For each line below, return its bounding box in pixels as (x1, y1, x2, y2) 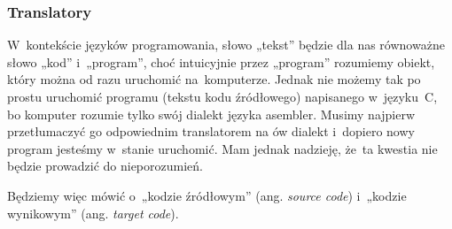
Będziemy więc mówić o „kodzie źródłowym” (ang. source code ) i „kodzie (7, 186, 407, 204)
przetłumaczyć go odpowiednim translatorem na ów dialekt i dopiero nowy (7, 122, 415, 141)
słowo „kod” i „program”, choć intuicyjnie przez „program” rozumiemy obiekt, (7, 52, 435, 71)
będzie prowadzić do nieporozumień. (7, 156, 203, 175)
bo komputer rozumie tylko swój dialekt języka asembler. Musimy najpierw (7, 104, 416, 123)
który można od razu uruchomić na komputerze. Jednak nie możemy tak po (7, 70, 421, 88)
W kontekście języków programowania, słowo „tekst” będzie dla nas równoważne (7, 35, 445, 54)
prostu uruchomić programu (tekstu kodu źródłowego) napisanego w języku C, (7, 88, 438, 105)
